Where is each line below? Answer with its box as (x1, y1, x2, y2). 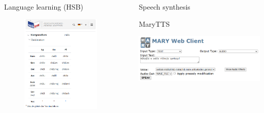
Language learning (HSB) (4, 2, 84, 12)
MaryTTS (139, 18, 170, 29)
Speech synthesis (139, 2, 190, 12)
